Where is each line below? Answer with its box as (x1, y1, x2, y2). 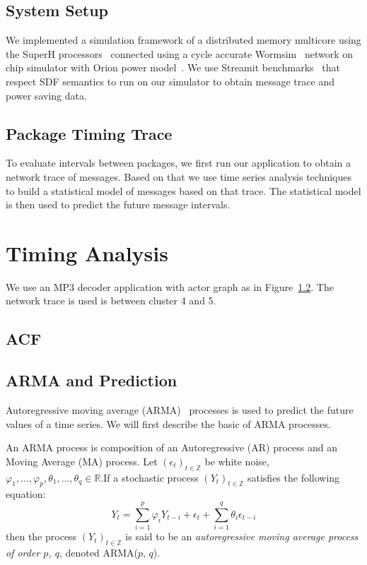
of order (6, 545, 40, 559)
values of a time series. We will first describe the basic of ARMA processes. (6, 416, 331, 431)
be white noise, (204, 453, 269, 468)
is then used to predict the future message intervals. (6, 197, 231, 212)
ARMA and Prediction (6, 369, 177, 391)
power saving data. (6, 88, 87, 102)
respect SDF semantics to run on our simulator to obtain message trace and (6, 73, 334, 88)
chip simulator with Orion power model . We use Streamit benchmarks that (6, 60, 340, 75)
